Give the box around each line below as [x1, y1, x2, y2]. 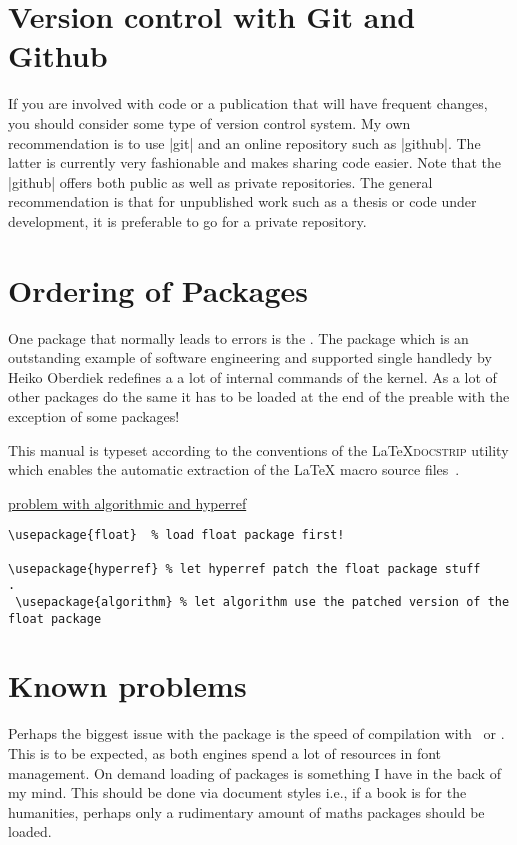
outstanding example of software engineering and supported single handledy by [8, 347, 492, 368]
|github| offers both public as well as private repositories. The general [8, 171, 433, 192]
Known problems [8, 665, 247, 706]
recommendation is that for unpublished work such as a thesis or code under [8, 191, 477, 212]
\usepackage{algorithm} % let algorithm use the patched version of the [15, 594, 510, 609]
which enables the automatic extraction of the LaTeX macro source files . [8, 459, 460, 480]
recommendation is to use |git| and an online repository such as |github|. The [8, 132, 481, 153]
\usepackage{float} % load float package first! [8, 528, 345, 543]
